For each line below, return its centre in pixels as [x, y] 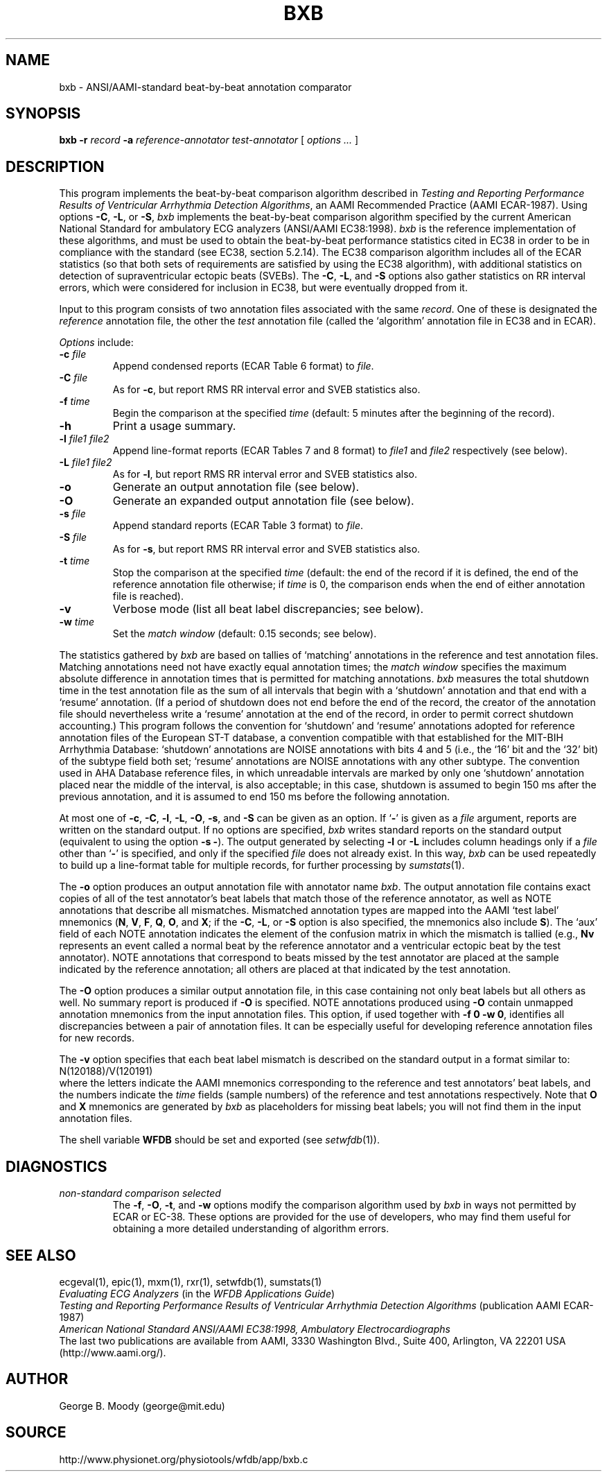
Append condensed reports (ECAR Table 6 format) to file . [243, 366]
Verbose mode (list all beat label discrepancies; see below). [268, 609]
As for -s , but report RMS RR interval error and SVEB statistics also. [266, 549]
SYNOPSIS [43, 114]
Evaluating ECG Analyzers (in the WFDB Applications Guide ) [197, 1293]
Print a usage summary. [174, 426]
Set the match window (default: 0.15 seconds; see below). [245, 634]
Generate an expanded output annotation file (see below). [263, 501]
